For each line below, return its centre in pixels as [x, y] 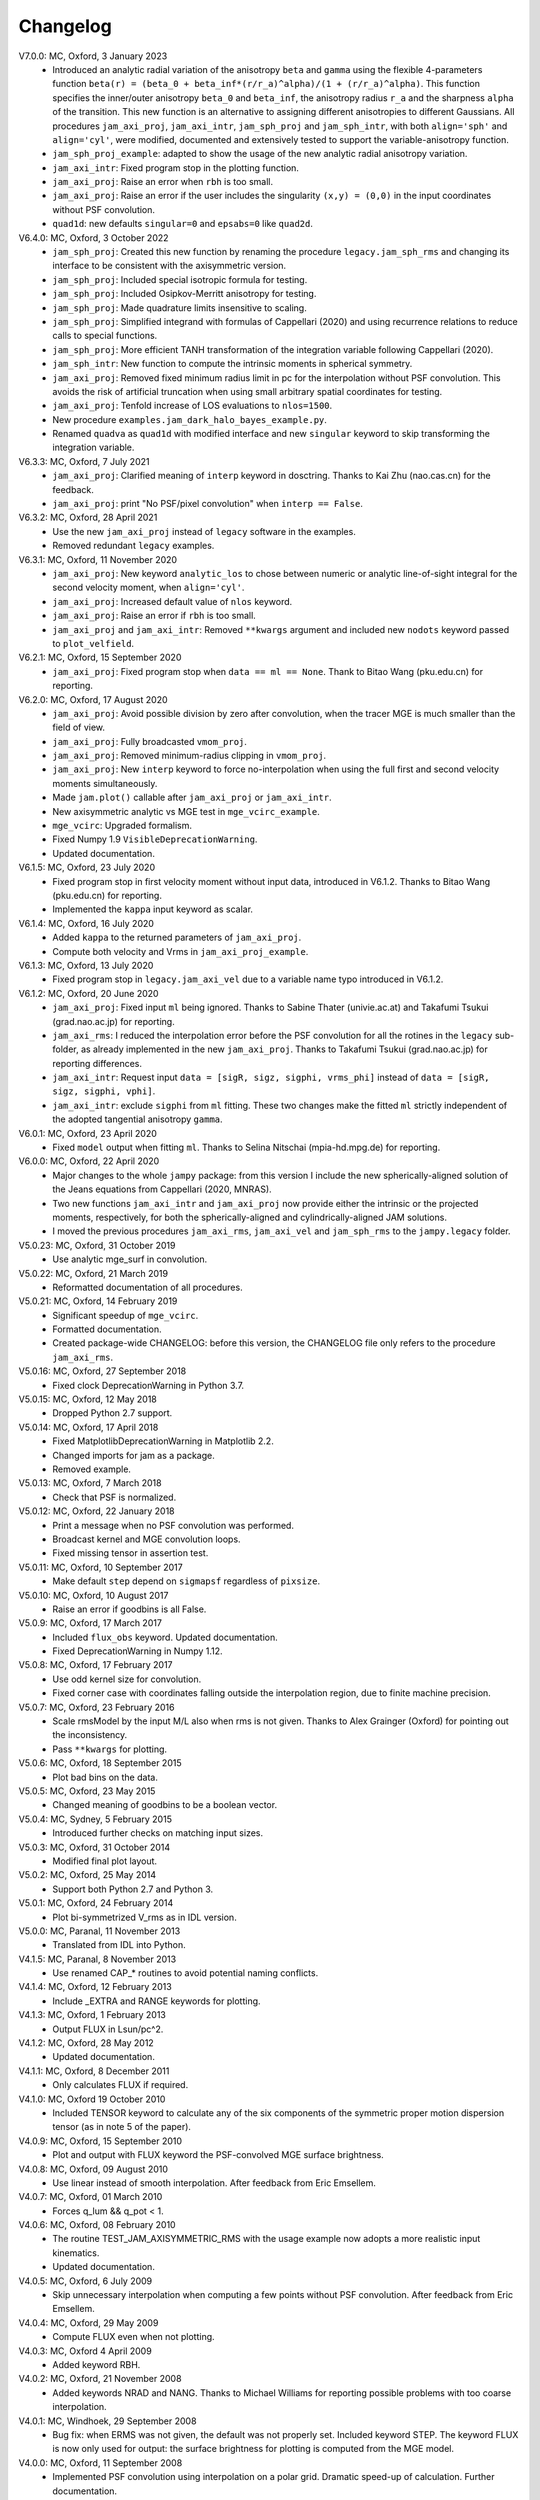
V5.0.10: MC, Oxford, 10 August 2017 [93, 1595]
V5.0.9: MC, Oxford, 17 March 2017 [90, 1623]
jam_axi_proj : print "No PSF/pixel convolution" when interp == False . [208, 504]
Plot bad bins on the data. [105, 1777]
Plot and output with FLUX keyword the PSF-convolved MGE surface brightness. [218, 2155]
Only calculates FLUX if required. [120, 2085]
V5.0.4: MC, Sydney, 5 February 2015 [95, 1819]
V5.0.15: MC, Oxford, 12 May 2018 [87, 1399]
